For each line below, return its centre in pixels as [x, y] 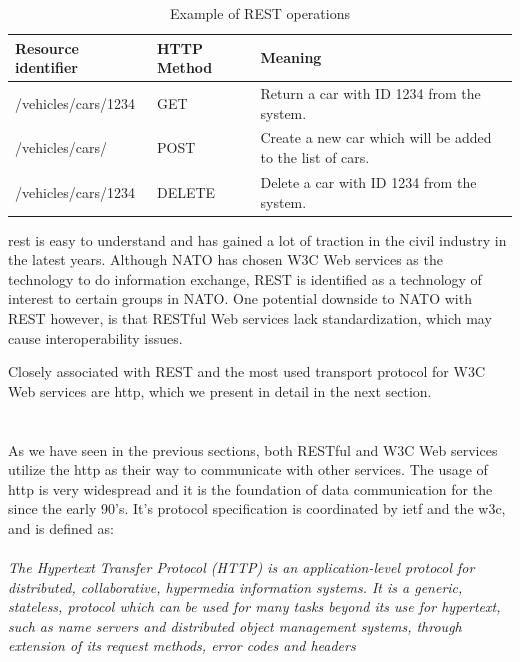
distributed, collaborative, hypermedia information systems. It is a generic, [235, 586]
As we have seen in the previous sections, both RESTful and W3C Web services [253, 449]
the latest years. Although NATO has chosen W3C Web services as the [225, 259]
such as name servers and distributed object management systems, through [235, 625]
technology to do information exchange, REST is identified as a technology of [245, 278]
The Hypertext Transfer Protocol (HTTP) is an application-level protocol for [241, 567]
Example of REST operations [260, 13]
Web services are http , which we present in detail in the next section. [220, 390]
